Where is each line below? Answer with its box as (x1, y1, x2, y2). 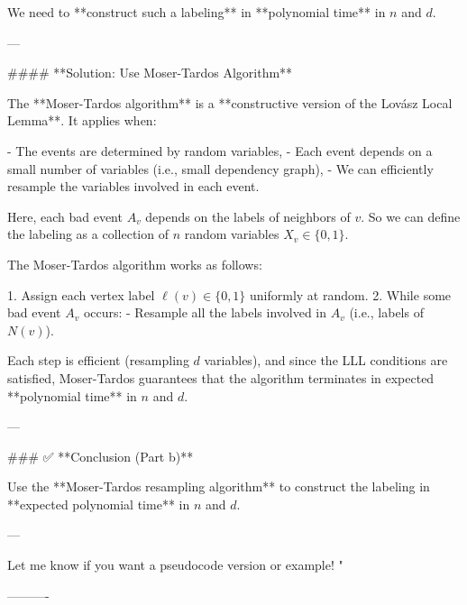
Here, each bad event (7, 206, 123, 225)
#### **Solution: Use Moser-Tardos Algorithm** (7, 63, 293, 82)
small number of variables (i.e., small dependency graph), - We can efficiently (7, 159, 434, 178)
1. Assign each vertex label (7, 285, 155, 304)
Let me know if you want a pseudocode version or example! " (7, 555, 343, 574)
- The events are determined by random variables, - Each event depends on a (7, 141, 433, 160)
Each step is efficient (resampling (7, 351, 189, 370)
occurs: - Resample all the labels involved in (83, 303, 327, 322)
